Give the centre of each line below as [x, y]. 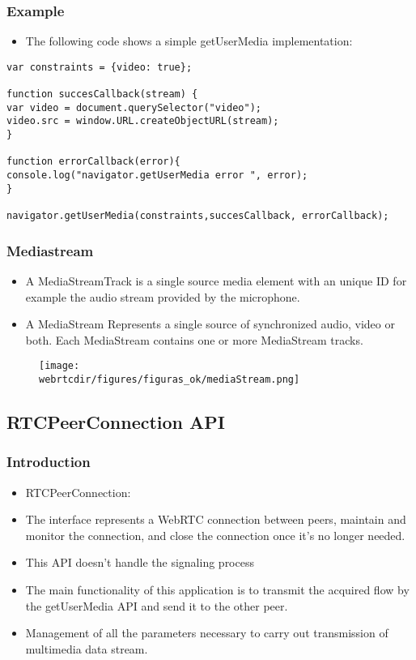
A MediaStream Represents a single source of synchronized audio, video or [210, 324]
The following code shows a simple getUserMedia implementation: [189, 41]
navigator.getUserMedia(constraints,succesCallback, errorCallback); [198, 216]
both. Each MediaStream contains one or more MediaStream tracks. [194, 339]
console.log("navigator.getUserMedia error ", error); [157, 176]
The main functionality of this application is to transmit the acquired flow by [217, 589]
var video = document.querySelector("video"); [134, 107]
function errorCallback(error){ [93, 162]
